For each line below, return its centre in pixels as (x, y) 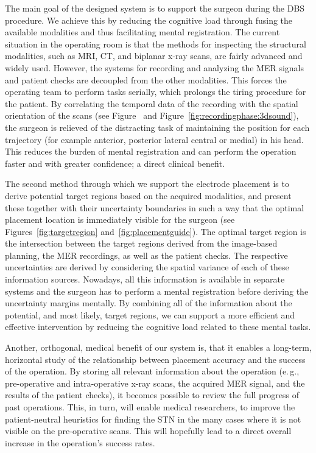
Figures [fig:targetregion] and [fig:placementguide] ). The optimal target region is (156, 231)
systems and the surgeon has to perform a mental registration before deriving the (157, 291)
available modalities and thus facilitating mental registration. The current (142, 32)
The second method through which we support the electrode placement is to (147, 184)
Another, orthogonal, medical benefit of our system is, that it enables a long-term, (158, 347)
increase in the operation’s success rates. (80, 442)
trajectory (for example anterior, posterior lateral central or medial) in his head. (154, 139)
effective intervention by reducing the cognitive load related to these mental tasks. (158, 327)
